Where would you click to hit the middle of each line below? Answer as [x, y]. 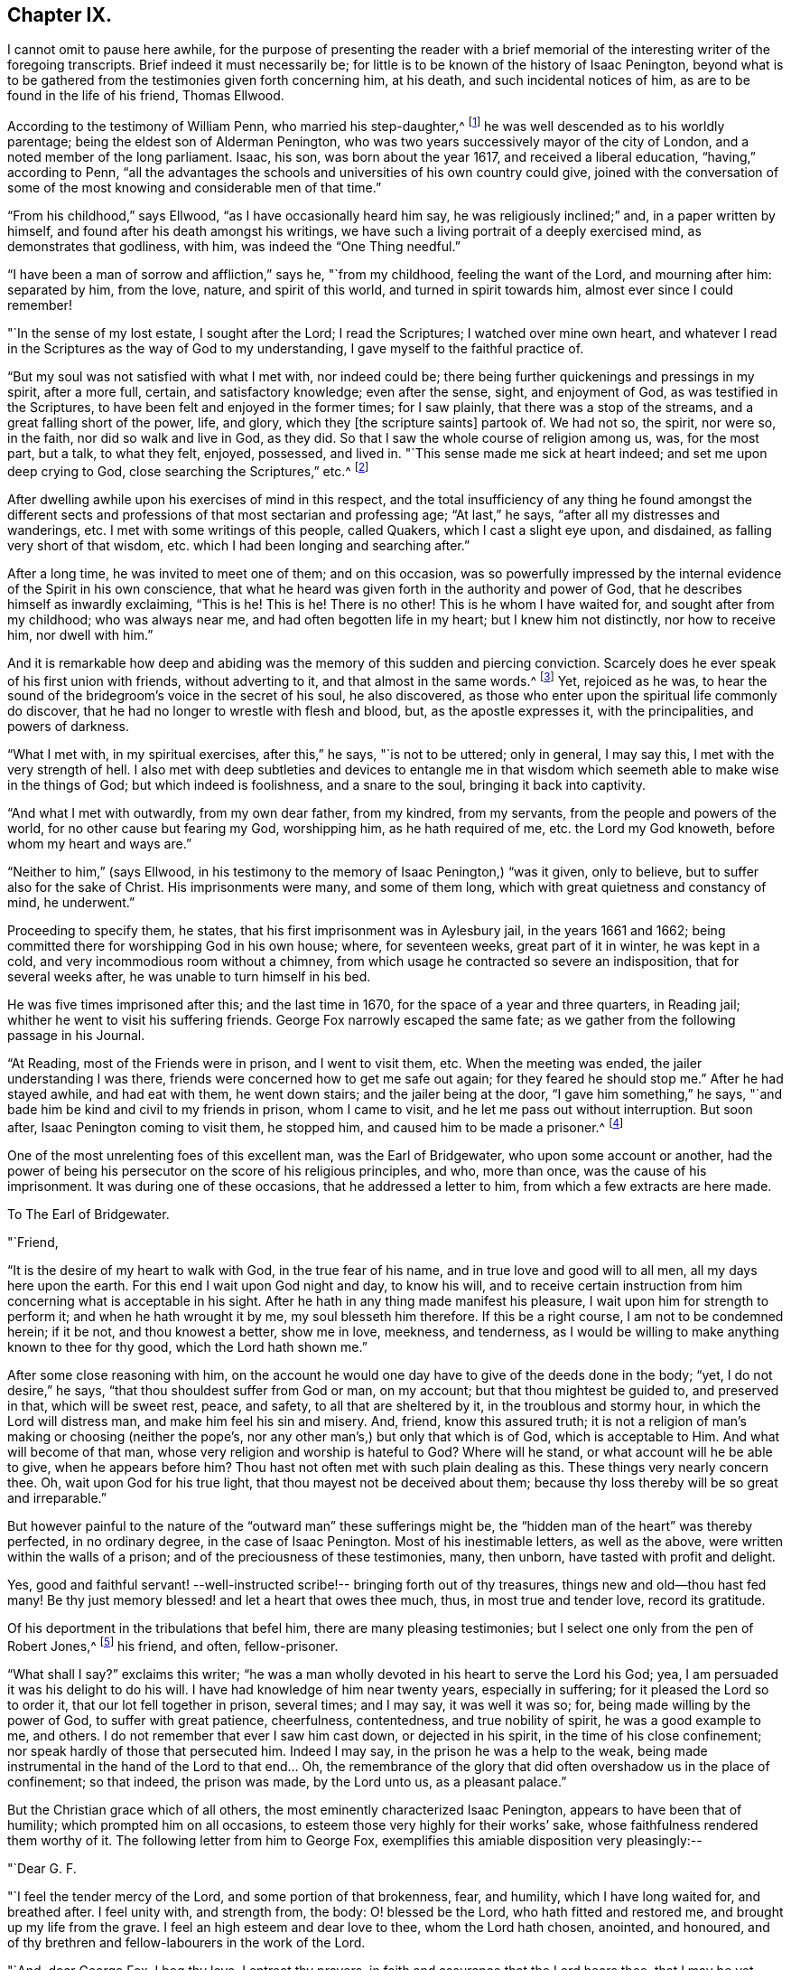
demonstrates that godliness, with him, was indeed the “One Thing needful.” [234, 247]
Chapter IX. [60, 15]
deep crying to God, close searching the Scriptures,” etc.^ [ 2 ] [188, 470]
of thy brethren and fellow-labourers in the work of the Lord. [186, 1942]
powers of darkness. [69, 727]
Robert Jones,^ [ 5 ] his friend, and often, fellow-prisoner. [173, 1645]
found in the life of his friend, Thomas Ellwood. [146, 96]
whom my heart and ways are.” [100, 844]
